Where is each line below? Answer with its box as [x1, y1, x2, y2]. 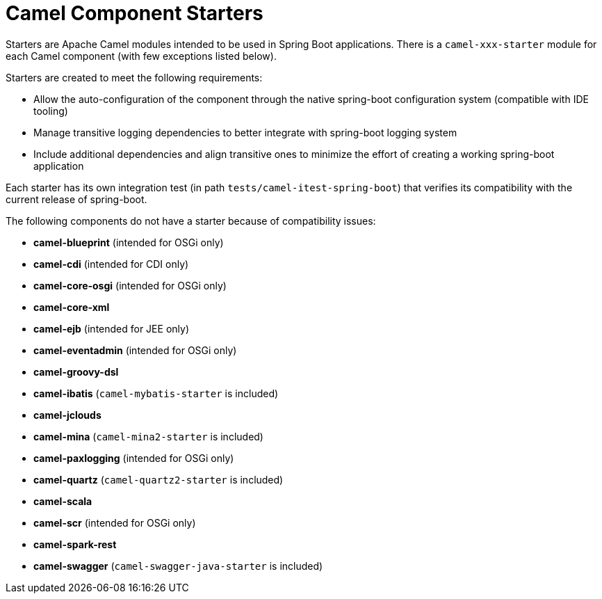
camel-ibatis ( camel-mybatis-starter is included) [33, 387, 279, 399]
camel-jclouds [33, 408, 101, 421]
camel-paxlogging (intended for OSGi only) [33, 452, 234, 464]
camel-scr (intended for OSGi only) [33, 516, 196, 529]
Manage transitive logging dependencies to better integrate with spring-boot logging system [33, 126, 457, 138]
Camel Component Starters [6, 1, 263, 25]
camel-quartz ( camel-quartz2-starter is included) [33, 473, 284, 486]
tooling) [33, 104, 68, 117]
